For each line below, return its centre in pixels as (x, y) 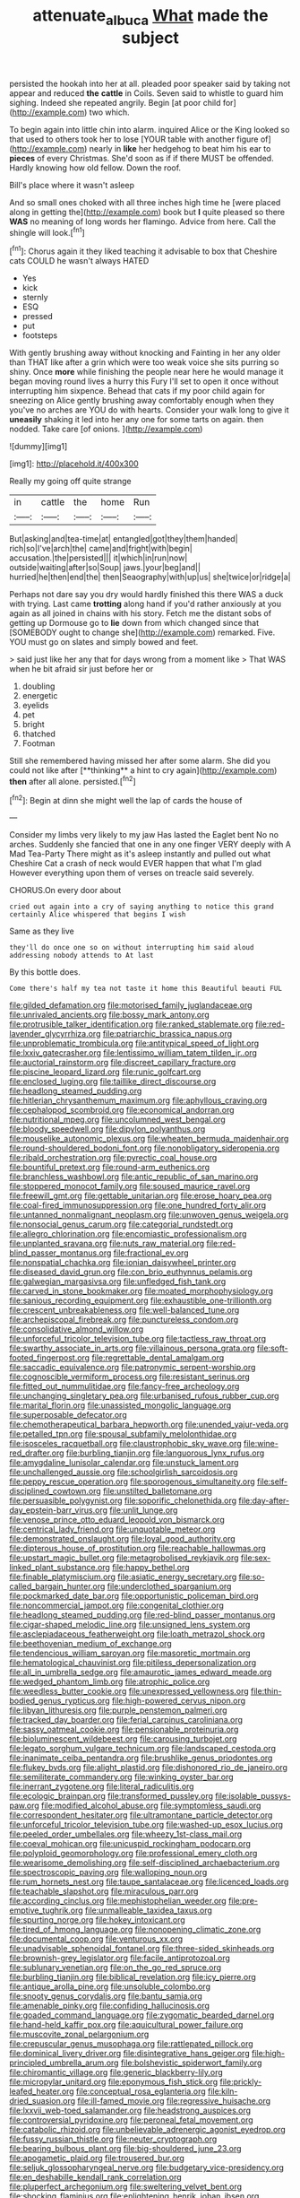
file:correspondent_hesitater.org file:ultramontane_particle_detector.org (141, 1815)
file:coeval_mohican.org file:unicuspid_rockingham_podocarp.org (130, 1844)
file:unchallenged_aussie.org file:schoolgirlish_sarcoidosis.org (124, 1473)
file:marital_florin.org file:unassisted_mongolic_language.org (120, 1405)
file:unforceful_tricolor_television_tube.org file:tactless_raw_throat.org (138, 1339)
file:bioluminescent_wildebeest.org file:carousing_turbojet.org (123, 1739)
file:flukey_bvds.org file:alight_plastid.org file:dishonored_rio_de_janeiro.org (149, 1768)
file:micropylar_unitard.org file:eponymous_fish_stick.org (114, 2082)
